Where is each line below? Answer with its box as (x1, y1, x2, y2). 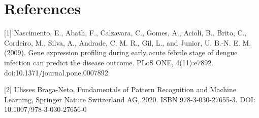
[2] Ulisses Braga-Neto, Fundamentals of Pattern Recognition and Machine (4, 84, 236, 95)
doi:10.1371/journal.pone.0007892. (4, 67, 110, 77)
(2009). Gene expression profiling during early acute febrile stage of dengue (4, 47, 238, 58)
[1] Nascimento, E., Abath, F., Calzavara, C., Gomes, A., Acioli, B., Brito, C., (4, 27, 247, 38)
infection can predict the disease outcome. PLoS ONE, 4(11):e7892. (4, 57, 214, 67)
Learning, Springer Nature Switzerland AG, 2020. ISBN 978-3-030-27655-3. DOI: (4, 94, 255, 104)
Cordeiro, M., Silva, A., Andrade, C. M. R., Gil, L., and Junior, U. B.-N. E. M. (4, 37, 251, 48)
